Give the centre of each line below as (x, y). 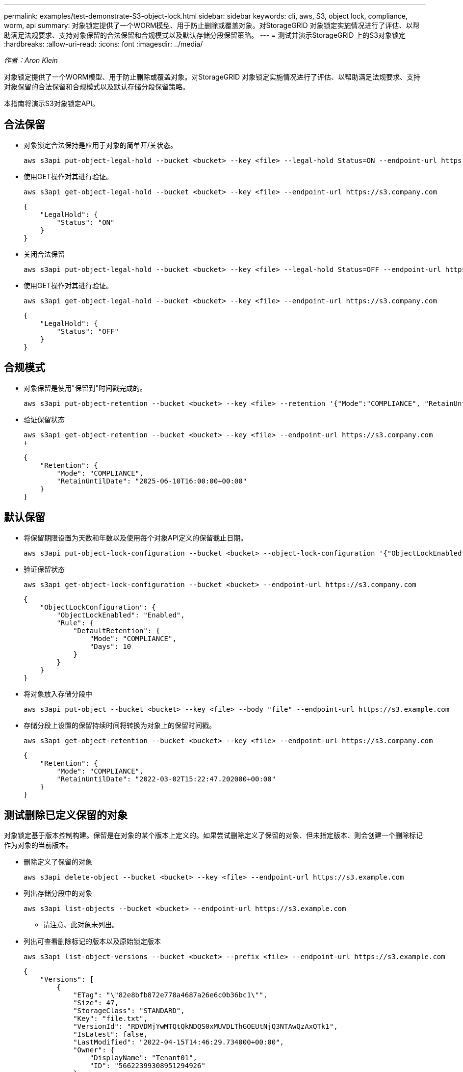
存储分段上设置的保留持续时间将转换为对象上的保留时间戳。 (120, 725)
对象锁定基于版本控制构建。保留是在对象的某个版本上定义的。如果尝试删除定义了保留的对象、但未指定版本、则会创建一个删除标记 (213, 835)
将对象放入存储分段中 (58, 694)
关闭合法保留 (44, 254)
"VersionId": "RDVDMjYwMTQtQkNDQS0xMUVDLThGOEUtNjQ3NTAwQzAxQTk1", (206, 1027)
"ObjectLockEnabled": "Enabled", (121, 615)
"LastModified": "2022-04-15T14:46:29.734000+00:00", (179, 1042)
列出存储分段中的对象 (58, 893)
